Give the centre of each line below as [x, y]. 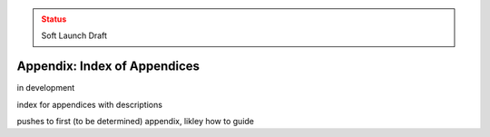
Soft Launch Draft [74, 35]
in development [46, 88]
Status [54, 19]
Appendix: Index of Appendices [108, 67]
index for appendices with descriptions [90, 104]
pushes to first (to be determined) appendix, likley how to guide [135, 122]
